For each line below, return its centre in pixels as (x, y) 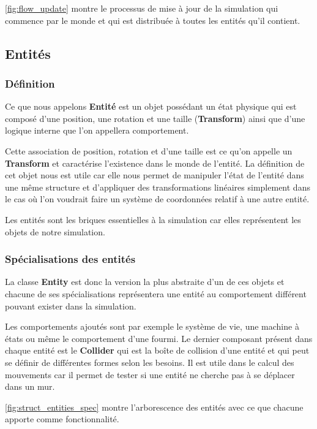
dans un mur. (30, 386)
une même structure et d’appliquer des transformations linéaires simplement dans (158, 187)
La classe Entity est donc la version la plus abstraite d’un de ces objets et (145, 282)
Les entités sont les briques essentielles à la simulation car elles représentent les (153, 219)
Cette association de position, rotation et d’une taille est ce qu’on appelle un (149, 150)
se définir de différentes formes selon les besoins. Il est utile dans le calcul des (150, 362)
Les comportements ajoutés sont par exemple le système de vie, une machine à (152, 326)
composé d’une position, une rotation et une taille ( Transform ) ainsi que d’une (155, 118)
